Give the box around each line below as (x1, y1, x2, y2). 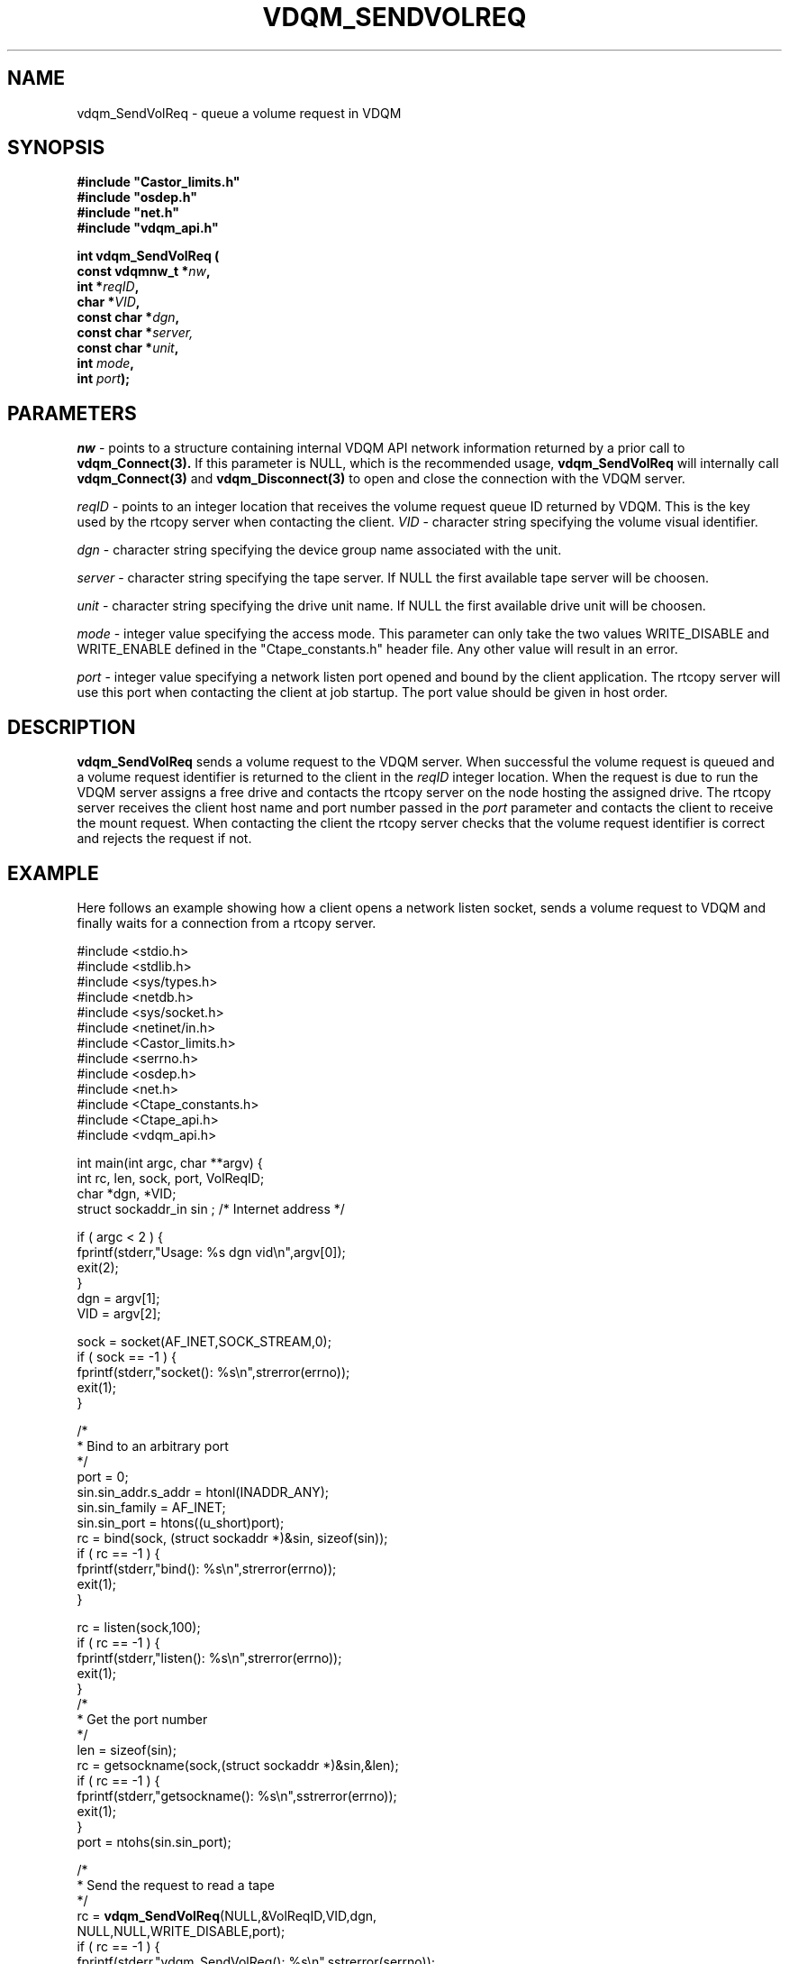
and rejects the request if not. (77, 831, 252, 847)
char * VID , (77, 294, 141, 310)
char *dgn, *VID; (77, 1185, 177, 1201)
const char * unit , (77, 340, 179, 356)
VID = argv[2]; (77, 1305, 161, 1321)
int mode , (77, 355, 134, 372)
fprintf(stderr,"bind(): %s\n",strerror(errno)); (77, 1560, 337, 1576)
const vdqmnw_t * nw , (77, 263, 211, 280)
